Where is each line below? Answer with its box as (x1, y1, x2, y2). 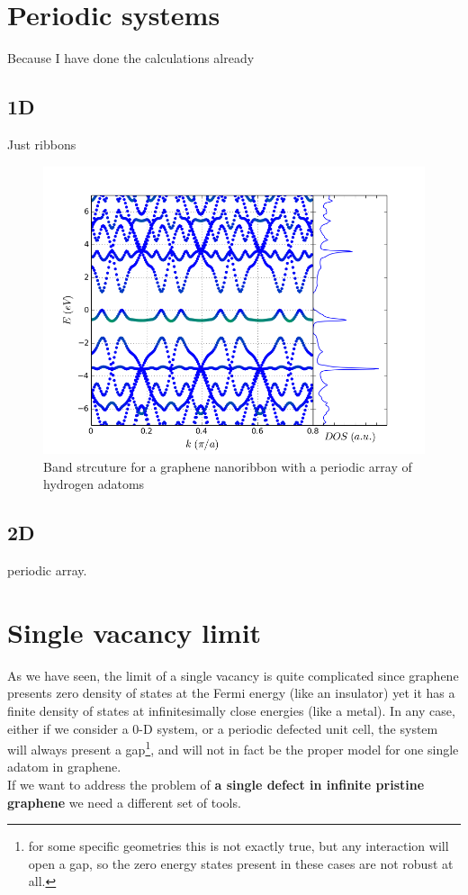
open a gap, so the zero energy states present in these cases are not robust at (28, 854, 454, 872)
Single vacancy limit (7, 613, 262, 650)
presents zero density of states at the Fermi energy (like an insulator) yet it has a (7, 683, 455, 702)
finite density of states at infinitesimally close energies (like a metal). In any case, (7, 701, 455, 719)
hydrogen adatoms (43, 475, 145, 493)
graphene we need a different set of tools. (7, 792, 241, 811)
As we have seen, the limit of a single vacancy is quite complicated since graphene (7, 665, 459, 684)
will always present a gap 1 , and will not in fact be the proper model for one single (7, 737, 459, 758)
